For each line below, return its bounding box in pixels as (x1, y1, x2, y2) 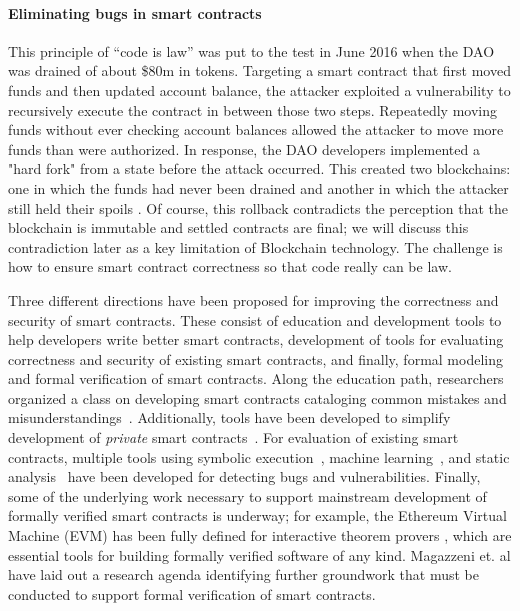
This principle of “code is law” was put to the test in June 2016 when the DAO (8, 40, 495, 61)
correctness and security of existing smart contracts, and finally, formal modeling (8, 348, 503, 369)
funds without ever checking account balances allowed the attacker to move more (8, 119, 504, 140)
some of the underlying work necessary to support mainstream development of (8, 485, 487, 506)
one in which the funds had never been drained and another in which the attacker (8, 177, 509, 198)
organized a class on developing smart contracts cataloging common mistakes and (8, 387, 507, 408)
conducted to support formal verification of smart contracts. (8, 583, 376, 604)
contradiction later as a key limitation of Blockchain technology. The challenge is (8, 236, 503, 257)
